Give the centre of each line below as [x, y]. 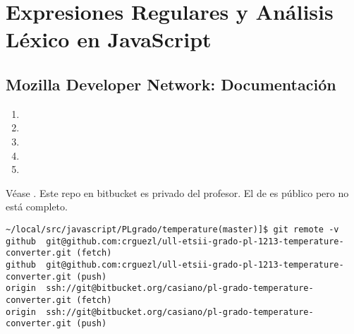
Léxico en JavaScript [109, 39]
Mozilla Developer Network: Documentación [171, 84]
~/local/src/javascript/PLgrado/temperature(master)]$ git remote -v [172, 229]
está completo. [37, 207]
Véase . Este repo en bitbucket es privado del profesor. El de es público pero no [177, 192]
